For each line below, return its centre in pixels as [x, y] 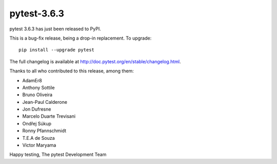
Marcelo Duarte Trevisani [49, 116]
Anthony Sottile [38, 87]
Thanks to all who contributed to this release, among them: [72, 71]
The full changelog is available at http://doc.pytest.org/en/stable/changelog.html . [95, 61]
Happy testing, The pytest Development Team [58, 155]
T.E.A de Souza [38, 138]
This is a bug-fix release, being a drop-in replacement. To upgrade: [81, 38]
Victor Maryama [39, 145]
